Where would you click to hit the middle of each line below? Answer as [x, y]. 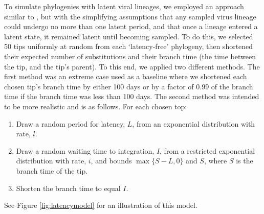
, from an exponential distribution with [194, 123]
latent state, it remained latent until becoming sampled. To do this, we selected [129, 36]
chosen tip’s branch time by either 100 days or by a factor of [99, 86]
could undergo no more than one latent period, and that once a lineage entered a [131, 26]
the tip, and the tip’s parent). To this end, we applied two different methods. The [132, 66]
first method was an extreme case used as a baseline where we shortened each [126, 76]
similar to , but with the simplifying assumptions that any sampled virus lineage [130, 16]
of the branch [232, 86]
